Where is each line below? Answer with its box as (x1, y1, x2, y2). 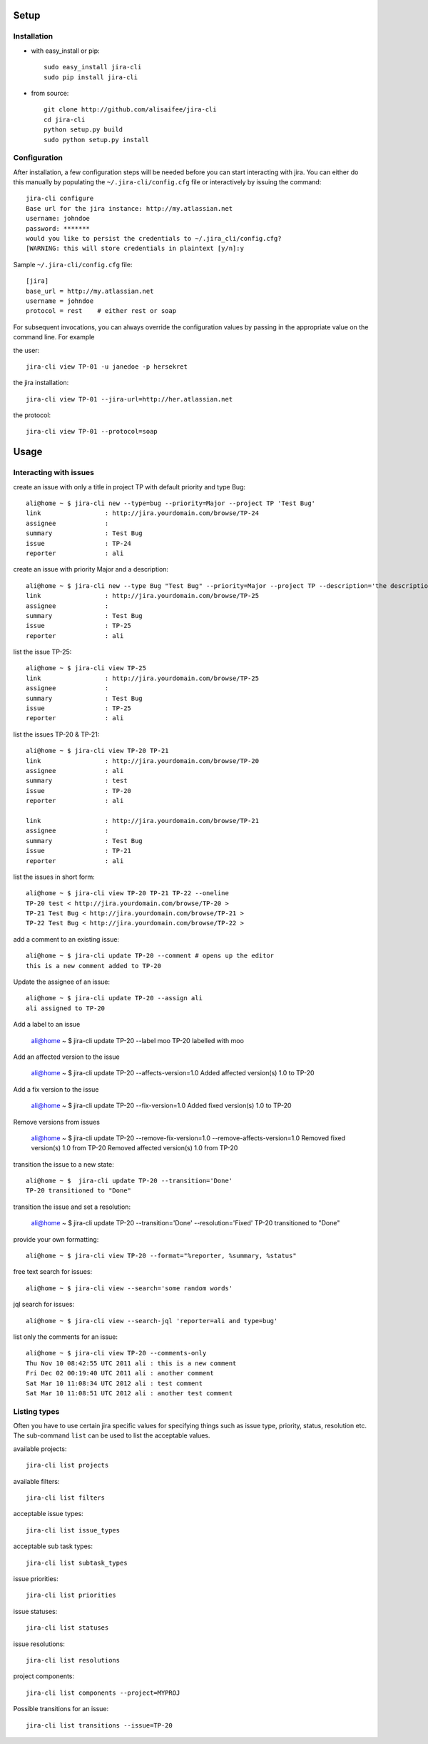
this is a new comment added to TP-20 (26, 962, 162, 970)
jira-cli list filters (26, 1494, 106, 1502)
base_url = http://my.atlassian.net (26, 286, 154, 295)
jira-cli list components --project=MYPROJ (26, 1688, 180, 1697)
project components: (13, 1672, 75, 1680)
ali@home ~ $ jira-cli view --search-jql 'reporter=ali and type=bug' (26, 1317, 278, 1325)
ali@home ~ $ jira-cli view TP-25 (26, 664, 146, 672)
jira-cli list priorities (26, 1591, 117, 1600)
